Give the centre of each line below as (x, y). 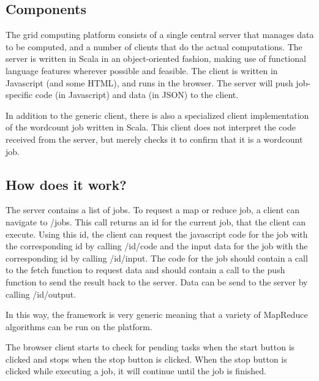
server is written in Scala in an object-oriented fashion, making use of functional (156, 58)
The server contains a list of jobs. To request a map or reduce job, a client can (153, 210)
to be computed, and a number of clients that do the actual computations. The (154, 46)
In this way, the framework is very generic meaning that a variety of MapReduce (157, 315)
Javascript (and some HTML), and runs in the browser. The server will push (149, 82)
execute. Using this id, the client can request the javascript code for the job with (157, 234)
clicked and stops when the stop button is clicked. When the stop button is (146, 359)
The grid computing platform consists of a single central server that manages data (160, 35)
